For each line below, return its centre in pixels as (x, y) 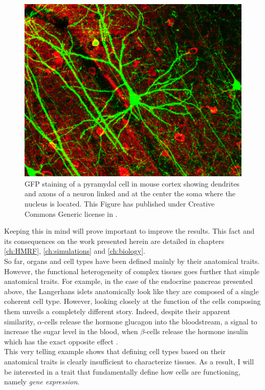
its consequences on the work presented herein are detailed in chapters (114, 241)
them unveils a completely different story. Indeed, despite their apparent (117, 311)
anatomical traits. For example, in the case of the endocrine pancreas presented (129, 281)
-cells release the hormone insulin (196, 331)
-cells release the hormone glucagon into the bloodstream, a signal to (150, 321)
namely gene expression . (42, 382)
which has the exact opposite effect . (61, 341)
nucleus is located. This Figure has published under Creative (120, 204)
